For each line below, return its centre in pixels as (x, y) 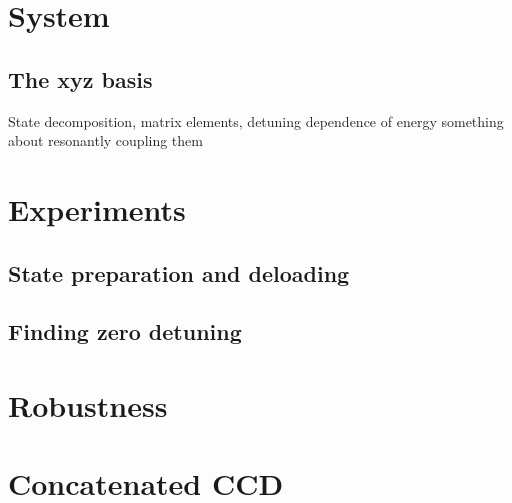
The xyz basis (80, 78)
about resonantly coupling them (105, 140)
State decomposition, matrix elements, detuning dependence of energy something (256, 120)
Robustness (88, 404)
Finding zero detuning (125, 331)
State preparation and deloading (179, 272)
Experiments (97, 208)
